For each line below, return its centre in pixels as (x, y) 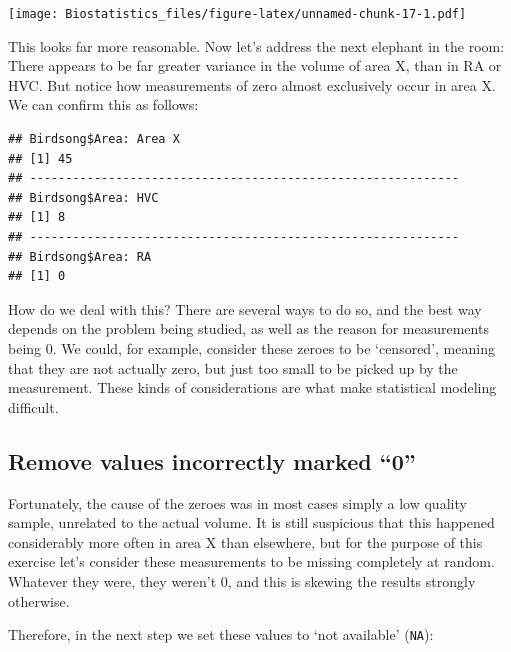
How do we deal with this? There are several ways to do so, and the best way (245, 308)
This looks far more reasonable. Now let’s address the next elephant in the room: (256, 45)
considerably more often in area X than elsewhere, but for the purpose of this (245, 541)
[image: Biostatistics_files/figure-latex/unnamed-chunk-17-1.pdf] (237, 14)
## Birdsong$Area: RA (80, 256)
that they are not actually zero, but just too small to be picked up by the (233, 367)
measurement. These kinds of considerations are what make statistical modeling (252, 387)
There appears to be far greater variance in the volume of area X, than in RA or (255, 65)
